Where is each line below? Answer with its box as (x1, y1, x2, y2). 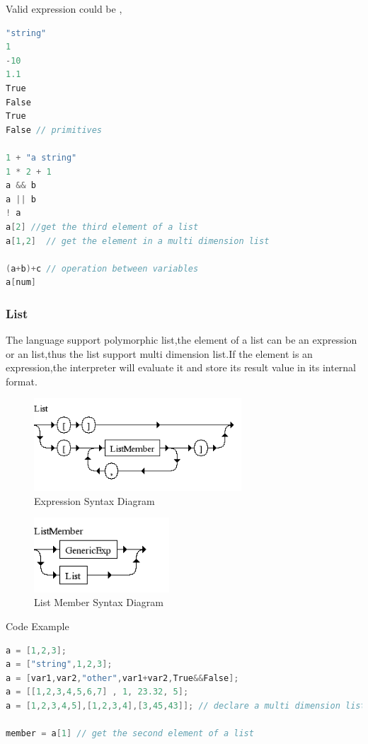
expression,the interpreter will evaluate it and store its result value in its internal (6, 360, 357, 375)
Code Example (6, 618, 69, 633)
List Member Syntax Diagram (34, 595, 163, 610)
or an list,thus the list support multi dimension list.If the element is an (6, 346, 313, 361)
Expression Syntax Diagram (34, 493, 155, 508)
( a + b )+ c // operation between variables (6, 263, 199, 274)
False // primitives (6, 124, 103, 135)
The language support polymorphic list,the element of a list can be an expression (6, 332, 357, 347)
